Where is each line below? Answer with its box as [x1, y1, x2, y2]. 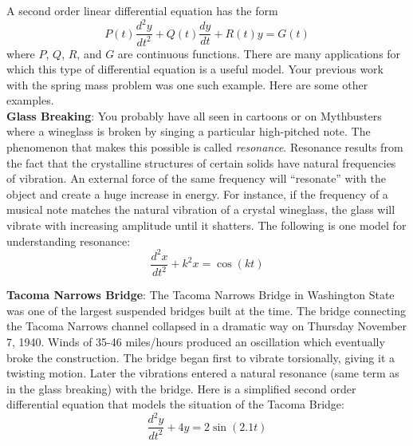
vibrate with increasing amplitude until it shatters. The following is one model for [6, 217, 407, 234]
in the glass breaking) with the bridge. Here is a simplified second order [6, 380, 356, 397]
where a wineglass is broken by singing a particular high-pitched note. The [6, 123, 371, 140]
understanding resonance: [6, 232, 131, 249]
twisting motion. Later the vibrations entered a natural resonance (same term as [6, 365, 399, 381]
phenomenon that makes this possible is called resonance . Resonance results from [6, 139, 403, 156]
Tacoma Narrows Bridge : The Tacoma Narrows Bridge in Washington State [6, 286, 395, 303]
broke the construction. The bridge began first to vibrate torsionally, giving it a [6, 349, 395, 365]
